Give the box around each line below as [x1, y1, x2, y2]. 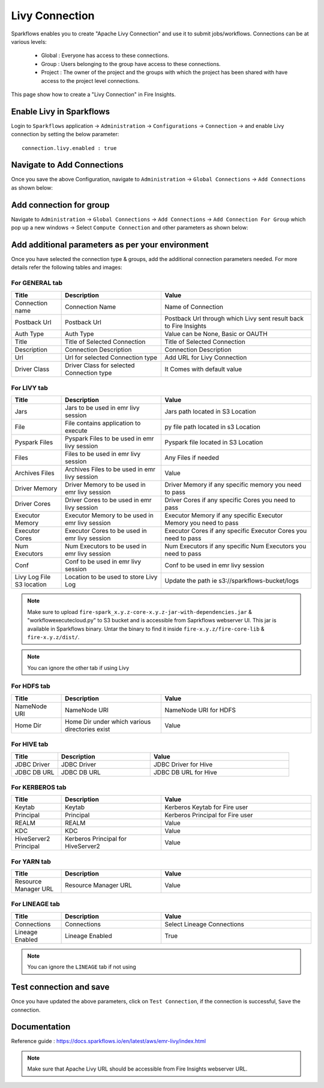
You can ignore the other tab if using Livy [27, 664, 130, 672]
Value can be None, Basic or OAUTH [164, 329, 268, 338]
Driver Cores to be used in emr [65, 496, 152, 504]
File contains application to [65, 419, 141, 427]
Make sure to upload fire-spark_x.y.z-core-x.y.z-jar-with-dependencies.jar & [27, 608, 252, 615]
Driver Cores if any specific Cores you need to [164, 496, 296, 504]
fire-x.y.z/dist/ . [27, 633, 80, 640]
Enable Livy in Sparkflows [11, 106, 110, 116]
